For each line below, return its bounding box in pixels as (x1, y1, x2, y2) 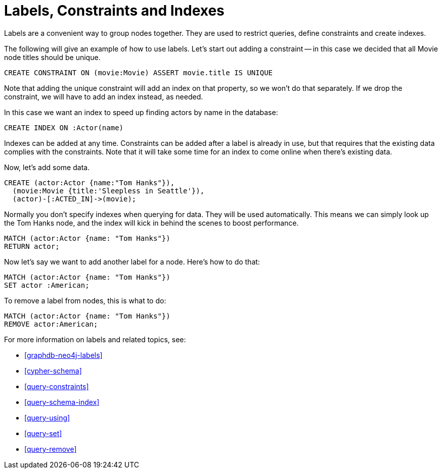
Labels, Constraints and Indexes (4, 2, 225, 19)
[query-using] (24, 413, 70, 422)
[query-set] (24, 429, 62, 438)
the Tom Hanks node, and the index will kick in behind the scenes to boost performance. (4, 218, 299, 227)
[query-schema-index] (24, 397, 100, 406)
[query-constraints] (24, 382, 89, 391)
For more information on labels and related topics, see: (4, 335, 186, 344)
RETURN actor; (4, 242, 60, 250)
